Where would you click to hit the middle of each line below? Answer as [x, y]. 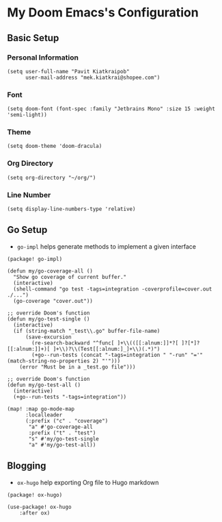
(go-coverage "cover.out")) [53, 301]
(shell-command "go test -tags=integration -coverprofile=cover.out [113, 289]
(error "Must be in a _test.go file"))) [78, 367]
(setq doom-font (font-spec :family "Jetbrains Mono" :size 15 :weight [111, 109]
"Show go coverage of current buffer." [70, 277]
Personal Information [43, 58]
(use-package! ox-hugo [39, 507]
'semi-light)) [27, 115]
